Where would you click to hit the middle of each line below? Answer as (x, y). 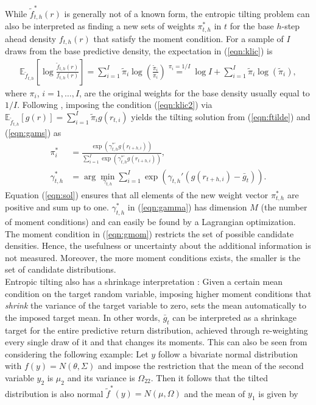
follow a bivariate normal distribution (228, 353)
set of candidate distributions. (61, 269)
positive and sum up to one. (57, 207)
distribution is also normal (54, 393)
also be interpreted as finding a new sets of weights (100, 26)
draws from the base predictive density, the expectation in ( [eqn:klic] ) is (139, 51)
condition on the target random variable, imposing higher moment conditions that (158, 293)
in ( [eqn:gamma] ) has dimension (187, 207)
